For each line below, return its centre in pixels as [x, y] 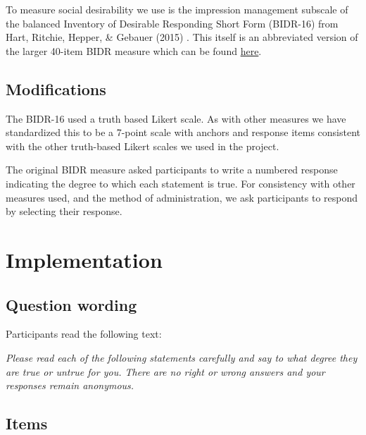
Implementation [84, 259]
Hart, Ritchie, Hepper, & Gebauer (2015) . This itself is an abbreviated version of [182, 37]
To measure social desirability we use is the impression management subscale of [177, 9]
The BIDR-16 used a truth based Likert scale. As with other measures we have [176, 118]
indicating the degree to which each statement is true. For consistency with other [181, 183]
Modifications [56, 88]
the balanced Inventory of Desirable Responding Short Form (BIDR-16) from [172, 23]
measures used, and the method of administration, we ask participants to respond [182, 197]
